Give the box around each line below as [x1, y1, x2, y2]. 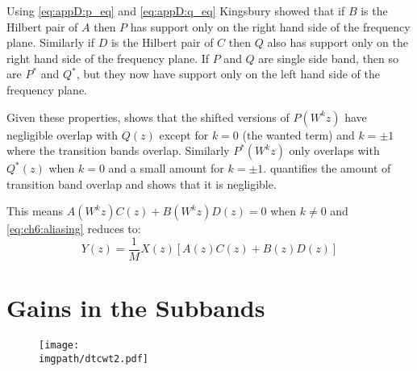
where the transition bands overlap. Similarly [6, 142, 230, 159]
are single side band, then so [258, 49, 399, 66]
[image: [39, 340, 80, 352]
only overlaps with [289, 142, 380, 159]
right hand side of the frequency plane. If [6, 49, 210, 66]
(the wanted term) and [242, 126, 355, 143]
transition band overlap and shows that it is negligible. [6, 175, 277, 192]
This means [6, 202, 64, 219]
